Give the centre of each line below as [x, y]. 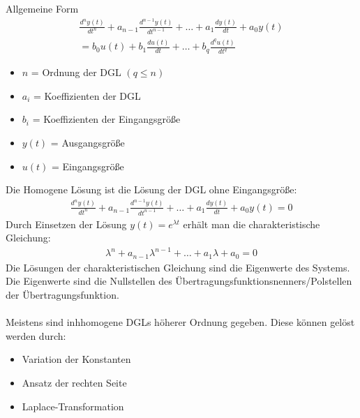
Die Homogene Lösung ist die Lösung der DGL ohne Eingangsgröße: [151, 189]
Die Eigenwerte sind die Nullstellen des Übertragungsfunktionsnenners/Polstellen [179, 281]
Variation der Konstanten [76, 359]
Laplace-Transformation [73, 406]
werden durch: [36, 335]
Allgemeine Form [42, 8]
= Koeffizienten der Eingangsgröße [106, 119]
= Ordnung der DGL [76, 72]
